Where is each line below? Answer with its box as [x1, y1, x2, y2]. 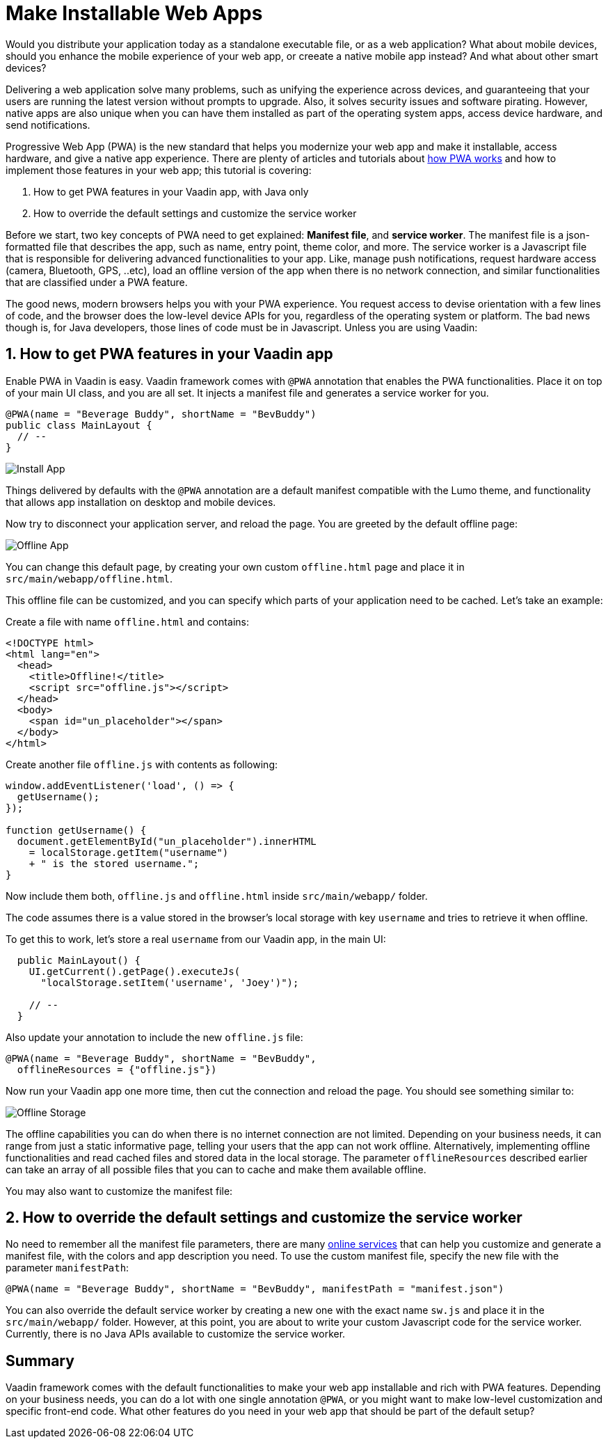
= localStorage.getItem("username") [29, 846, 229, 858]
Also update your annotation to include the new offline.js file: [6, 1031, 303, 1043]
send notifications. [6, 118, 90, 131]
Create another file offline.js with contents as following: [6, 758, 278, 770]
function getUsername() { [6, 824, 147, 836]
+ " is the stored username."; [29, 857, 200, 869]
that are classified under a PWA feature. [6, 276, 188, 288]
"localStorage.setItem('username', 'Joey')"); [40, 976, 299, 988]
